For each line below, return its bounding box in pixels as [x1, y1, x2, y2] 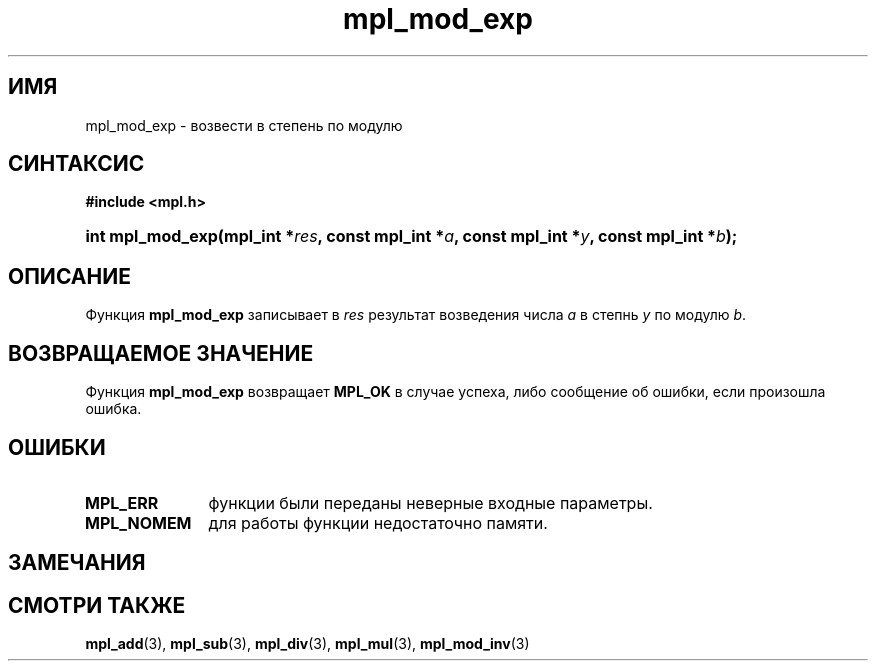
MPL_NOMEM [84, 512, 192, 533]
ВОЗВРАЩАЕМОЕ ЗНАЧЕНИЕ [8, 340, 314, 366]
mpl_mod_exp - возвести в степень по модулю [85, 116, 403, 134]
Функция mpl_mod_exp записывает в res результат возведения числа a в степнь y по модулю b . [85, 306, 747, 324]
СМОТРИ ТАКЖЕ [8, 592, 186, 618]
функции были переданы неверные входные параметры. [208, 492, 653, 513]
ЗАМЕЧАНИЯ [8, 550, 146, 576]
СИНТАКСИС [8, 151, 145, 177]
